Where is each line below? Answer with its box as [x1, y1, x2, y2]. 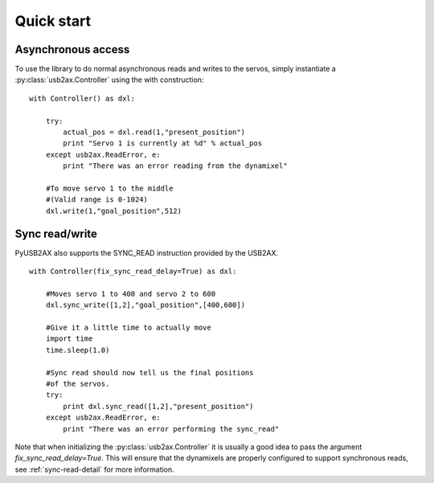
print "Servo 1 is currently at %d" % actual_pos [63, 139, 263, 148]
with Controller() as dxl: [29, 93, 136, 103]
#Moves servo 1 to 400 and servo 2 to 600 [45, 289, 216, 298]
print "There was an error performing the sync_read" [63, 424, 280, 433]
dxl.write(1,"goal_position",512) [45, 206, 182, 215]
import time [45, 334, 93, 343]
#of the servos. [45, 379, 110, 388]
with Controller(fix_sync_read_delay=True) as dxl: [29, 267, 237, 276]
